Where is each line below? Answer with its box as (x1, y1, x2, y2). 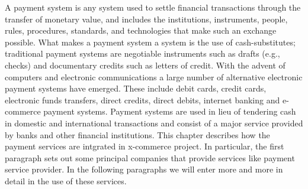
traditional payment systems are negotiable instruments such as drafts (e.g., (5, 47, 280, 60)
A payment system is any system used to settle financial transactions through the (5, 1, 301, 13)
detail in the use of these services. (5, 174, 127, 187)
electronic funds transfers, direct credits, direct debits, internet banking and (5, 93, 280, 106)
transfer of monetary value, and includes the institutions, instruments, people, (5, 12, 288, 25)
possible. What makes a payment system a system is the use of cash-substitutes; (5, 35, 296, 48)
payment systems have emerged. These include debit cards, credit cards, (5, 82, 267, 94)
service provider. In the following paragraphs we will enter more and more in (5, 163, 283, 175)
